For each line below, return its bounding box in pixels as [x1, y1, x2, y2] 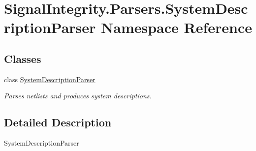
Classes [4, 51, 41, 66]
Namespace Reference [101, 17, 253, 37]
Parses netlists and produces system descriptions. [4, 91, 152, 101]
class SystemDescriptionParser [4, 74, 96, 84]
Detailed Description [4, 115, 112, 130]
